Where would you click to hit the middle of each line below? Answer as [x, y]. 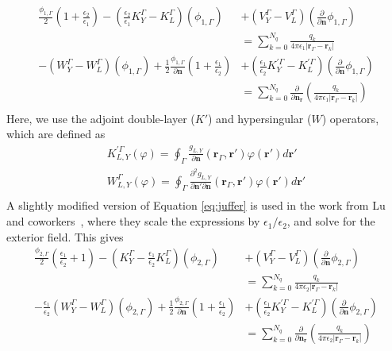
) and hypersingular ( [260, 118]
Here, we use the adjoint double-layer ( [101, 118]
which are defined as [56, 134]
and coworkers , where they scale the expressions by [133, 221]
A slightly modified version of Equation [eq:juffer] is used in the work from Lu [196, 205]
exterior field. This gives [65, 236]
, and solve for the [331, 221]
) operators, [350, 118]
